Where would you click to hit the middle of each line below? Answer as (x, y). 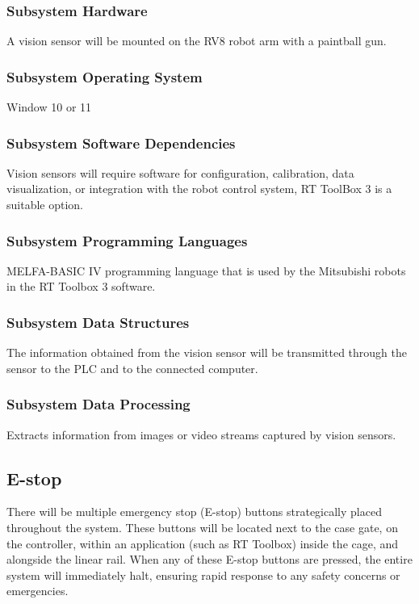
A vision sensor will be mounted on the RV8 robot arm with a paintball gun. (197, 41)
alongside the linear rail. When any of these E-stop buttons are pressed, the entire (209, 559)
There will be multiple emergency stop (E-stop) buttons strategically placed (194, 512)
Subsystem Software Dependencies (121, 143)
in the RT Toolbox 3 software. (81, 286)
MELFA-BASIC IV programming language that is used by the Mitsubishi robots (206, 270)
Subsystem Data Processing (98, 404)
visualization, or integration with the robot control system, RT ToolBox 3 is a (199, 189)
